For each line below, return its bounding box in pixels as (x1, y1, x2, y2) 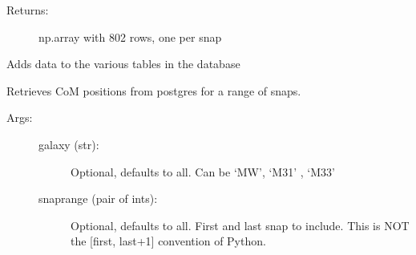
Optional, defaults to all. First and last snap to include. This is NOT (71, 217, 410, 233)
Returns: (6, 2, 49, 18)
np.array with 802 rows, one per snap (38, 28, 222, 45)
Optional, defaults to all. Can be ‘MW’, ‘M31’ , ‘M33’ (71, 163, 335, 180)
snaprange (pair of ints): (38, 190, 158, 207)
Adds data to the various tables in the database (6, 55, 240, 72)
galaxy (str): (38, 136, 99, 152)
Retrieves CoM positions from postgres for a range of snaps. (6, 82, 301, 99)
